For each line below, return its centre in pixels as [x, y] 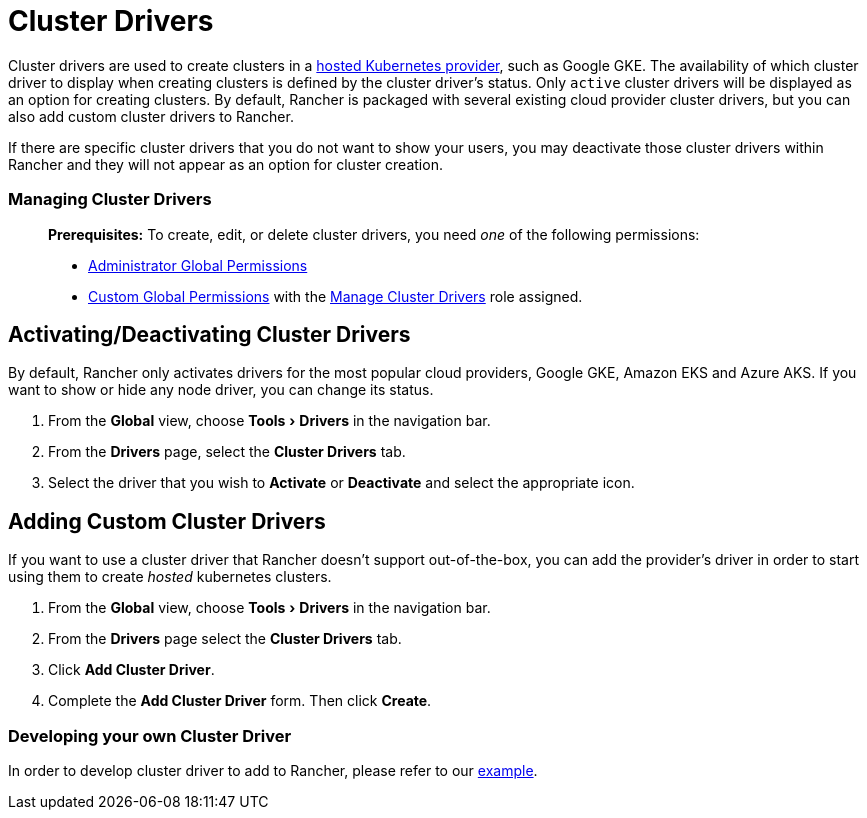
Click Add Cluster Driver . [131, 670]
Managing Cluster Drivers [110, 199]
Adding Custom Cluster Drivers [167, 521]
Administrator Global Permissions [198, 265]
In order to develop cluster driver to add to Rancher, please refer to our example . [273, 770]
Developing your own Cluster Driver [150, 735]
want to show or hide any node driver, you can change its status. [221, 390]
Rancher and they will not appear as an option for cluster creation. [225, 164]
